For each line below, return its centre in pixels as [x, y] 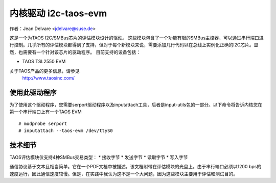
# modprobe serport [43, 123]
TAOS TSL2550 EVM [44, 62]
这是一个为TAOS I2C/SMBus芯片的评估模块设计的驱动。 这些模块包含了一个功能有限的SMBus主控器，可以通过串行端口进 [137, 38]
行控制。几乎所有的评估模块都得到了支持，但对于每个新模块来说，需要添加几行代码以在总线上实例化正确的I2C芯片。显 [134, 45]
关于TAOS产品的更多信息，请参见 [44, 71]
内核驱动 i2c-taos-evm [58, 13]
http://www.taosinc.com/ [49, 78]
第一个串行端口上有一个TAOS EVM [45, 112]
